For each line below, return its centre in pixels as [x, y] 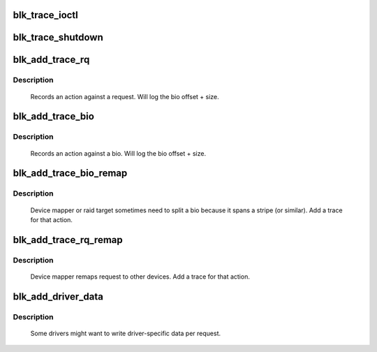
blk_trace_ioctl [45, 15]
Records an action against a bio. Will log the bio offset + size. [118, 153]
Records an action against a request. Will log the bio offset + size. [125, 96]
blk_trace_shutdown [58, 37]
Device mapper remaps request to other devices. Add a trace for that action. [140, 277]
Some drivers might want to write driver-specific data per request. [126, 333]
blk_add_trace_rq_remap [68, 240]
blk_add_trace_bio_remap [70, 174]
